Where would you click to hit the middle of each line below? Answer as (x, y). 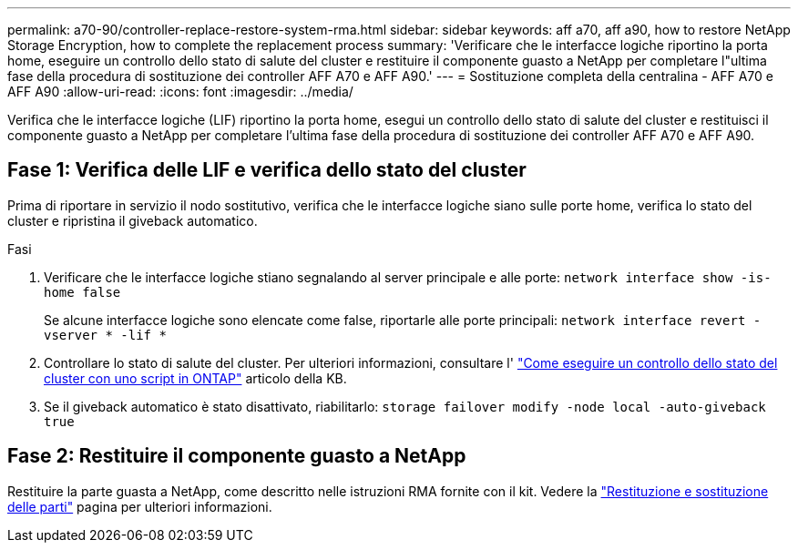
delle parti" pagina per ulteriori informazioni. (140, 506)
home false (82, 292)
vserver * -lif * (105, 335)
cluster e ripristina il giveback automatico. (133, 220)
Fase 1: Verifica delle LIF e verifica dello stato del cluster (267, 170)
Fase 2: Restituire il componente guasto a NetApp (237, 456)
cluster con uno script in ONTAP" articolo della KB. (195, 378)
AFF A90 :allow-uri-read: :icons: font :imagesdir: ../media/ (180, 92)
